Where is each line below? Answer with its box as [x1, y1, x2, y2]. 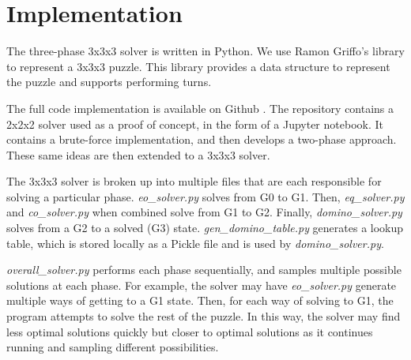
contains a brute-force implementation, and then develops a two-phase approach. [6, 131, 397, 148]
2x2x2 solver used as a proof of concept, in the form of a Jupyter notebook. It [6, 115, 383, 132]
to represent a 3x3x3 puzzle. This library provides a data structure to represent [6, 58, 390, 74]
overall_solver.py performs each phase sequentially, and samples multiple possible [6, 261, 402, 278]
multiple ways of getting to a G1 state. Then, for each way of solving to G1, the [6, 292, 394, 309]
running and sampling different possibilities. [6, 339, 219, 355]
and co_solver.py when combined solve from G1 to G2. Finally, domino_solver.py [6, 204, 402, 220]
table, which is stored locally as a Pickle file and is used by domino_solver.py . [6, 234, 384, 251]
